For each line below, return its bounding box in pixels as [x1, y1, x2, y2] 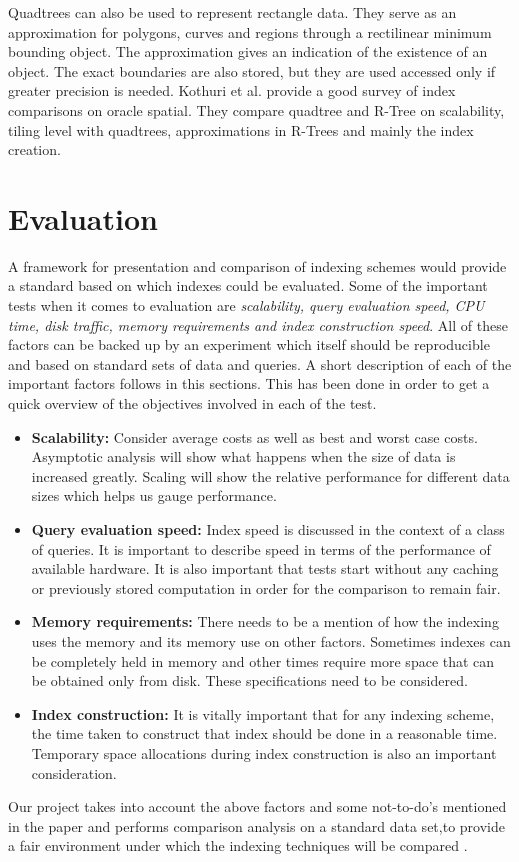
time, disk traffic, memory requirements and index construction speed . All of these [8, 314, 508, 335]
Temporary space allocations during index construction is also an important [31, 742, 497, 763]
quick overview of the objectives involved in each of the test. [8, 393, 377, 414]
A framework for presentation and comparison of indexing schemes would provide [8, 255, 507, 276]
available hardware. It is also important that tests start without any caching [31, 558, 499, 579]
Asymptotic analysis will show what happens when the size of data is [31, 446, 456, 467]
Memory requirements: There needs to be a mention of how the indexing [31, 611, 499, 632]
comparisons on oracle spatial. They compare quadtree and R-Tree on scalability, [8, 99, 505, 120]
